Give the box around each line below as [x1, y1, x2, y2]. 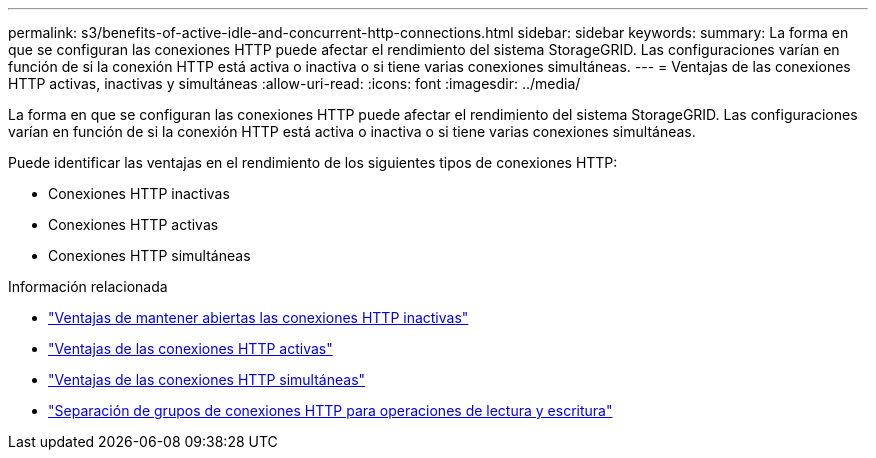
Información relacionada [8, 278, 168, 295]
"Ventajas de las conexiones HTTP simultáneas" [48, 371, 366, 388]
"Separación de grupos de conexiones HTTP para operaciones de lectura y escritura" [48, 402, 613, 419]
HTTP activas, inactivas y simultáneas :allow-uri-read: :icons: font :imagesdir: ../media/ [8, 75, 581, 92]
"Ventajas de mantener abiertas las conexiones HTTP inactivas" [48, 309, 469, 326]
